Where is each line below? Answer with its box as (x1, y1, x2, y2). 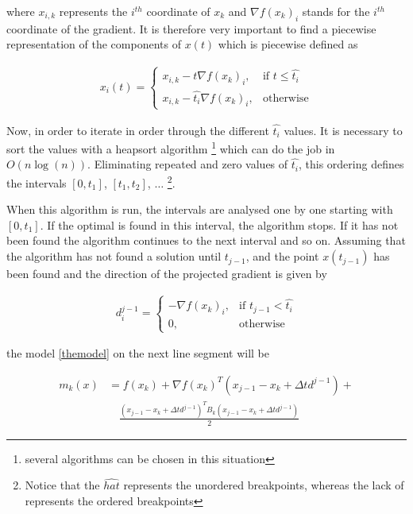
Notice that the (25, 477, 100, 493)
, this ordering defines (298, 156, 404, 172)
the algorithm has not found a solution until (6, 248, 222, 265)
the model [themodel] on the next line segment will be (6, 345, 270, 361)
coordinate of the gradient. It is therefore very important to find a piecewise (6, 20, 376, 37)
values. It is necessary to (284, 122, 403, 138)
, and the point (245, 248, 319, 265)
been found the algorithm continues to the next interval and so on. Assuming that (6, 232, 406, 249)
